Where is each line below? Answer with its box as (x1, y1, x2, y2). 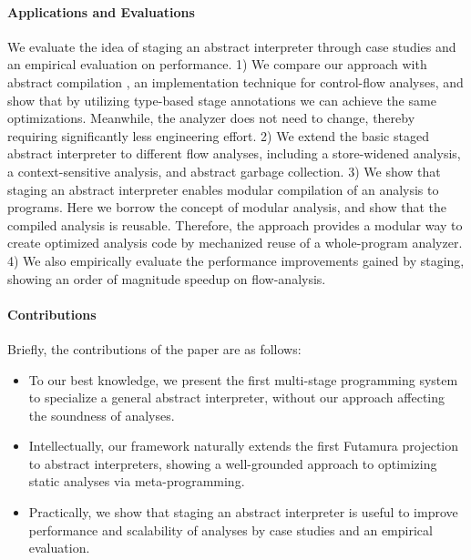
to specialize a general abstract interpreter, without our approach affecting (28, 388, 445, 407)
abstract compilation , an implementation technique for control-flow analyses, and (7, 72, 464, 91)
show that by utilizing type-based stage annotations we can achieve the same (7, 90, 436, 109)
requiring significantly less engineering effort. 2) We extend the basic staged (7, 126, 429, 145)
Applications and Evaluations (7, 2, 195, 21)
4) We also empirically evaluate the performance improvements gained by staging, (7, 250, 465, 270)
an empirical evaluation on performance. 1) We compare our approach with (7, 55, 427, 74)
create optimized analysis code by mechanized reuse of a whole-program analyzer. (7, 233, 463, 252)
